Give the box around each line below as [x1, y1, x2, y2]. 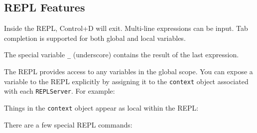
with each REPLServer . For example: [4, 86, 115, 96]
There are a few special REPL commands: [4, 119, 132, 130]
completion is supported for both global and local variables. [4, 32, 186, 43]
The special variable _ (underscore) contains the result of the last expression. [4, 49, 239, 60]
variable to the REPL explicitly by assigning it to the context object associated [4, 76, 249, 86]
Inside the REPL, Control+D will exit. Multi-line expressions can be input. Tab [4, 23, 248, 33]
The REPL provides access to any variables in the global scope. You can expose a [4, 66, 253, 77]
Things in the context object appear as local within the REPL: [4, 102, 199, 113]
